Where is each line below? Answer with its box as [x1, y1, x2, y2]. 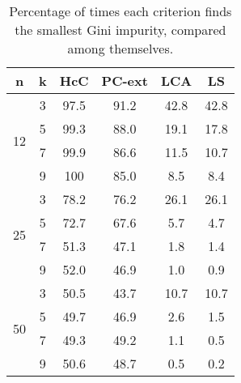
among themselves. [67, 39, 174, 57]
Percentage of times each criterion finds [9, 2, 232, 20]
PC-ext [101, 71, 148, 90]
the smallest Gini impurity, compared [15, 20, 226, 39]
